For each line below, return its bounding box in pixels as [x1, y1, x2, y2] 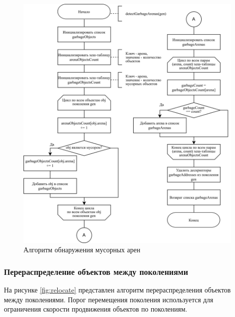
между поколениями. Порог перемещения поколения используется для [4, 294, 213, 304]
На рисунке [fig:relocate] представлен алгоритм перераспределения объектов [4, 285, 231, 295]
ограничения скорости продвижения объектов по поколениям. [4, 304, 188, 314]
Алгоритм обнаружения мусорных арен [23, 244, 141, 255]
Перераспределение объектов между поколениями [4, 265, 188, 277]
